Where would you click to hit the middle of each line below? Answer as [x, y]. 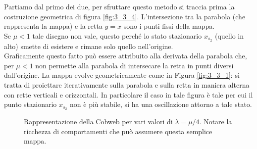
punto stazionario [30, 104]
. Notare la [216, 122]
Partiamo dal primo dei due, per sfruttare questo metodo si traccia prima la [119, 6]
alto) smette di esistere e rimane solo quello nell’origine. [89, 46]
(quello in [229, 35]
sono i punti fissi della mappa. [169, 26]
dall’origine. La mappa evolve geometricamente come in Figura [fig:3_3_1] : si [122, 75]
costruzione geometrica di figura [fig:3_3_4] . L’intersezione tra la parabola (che [125, 16]
